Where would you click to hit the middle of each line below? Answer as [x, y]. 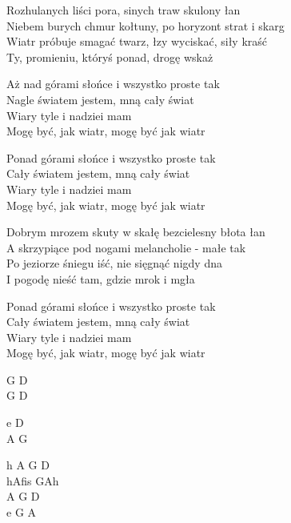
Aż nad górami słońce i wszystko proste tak [113, 84]
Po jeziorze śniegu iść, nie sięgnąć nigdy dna [114, 263]
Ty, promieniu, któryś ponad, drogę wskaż [110, 56]
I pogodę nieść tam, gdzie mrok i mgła [101, 278]
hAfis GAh [33, 480]
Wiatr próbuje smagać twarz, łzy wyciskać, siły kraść [137, 41]
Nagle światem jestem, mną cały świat [100, 99]
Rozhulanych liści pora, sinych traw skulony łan [124, 10]
